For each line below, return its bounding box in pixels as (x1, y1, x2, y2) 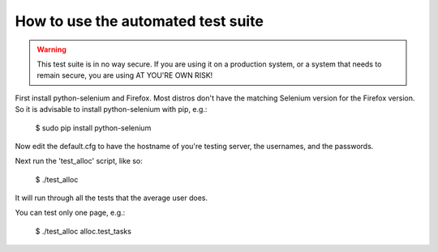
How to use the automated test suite (15, 12, 264, 30)
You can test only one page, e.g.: (15, 207, 126, 218)
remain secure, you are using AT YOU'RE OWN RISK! (36, 70, 213, 80)
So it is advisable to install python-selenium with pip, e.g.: (15, 105, 208, 114)
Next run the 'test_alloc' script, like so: (15, 156, 144, 166)
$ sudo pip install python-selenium (35, 122, 152, 133)
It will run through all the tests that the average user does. (15, 193, 208, 203)
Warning (36, 45, 67, 54)
